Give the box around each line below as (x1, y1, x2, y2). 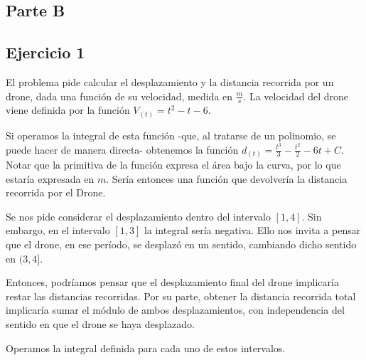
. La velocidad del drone (243, 88, 348, 103)
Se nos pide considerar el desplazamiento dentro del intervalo (6, 208, 271, 223)
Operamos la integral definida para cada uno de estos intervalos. (6, 340, 286, 355)
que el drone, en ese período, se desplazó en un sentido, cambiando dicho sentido (6, 237, 357, 252)
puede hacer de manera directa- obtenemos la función (6, 142, 239, 157)
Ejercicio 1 (6, 41, 85, 63)
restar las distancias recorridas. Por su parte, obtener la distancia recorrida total (6, 288, 356, 303)
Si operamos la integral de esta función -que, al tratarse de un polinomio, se (6, 127, 336, 142)
